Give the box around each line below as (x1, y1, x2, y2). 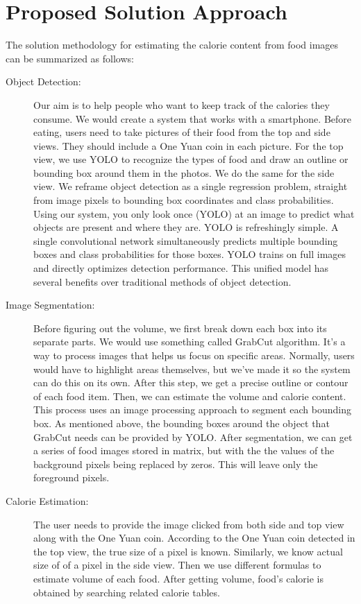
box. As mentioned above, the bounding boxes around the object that (33, 415, 330, 430)
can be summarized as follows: (6, 51, 134, 65)
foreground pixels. (33, 470, 110, 485)
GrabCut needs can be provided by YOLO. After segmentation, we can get (33, 429, 353, 444)
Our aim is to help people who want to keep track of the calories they (33, 97, 330, 112)
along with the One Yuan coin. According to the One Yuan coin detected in (33, 530, 355, 545)
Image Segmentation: (6, 297, 95, 312)
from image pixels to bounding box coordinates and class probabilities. (33, 193, 334, 207)
